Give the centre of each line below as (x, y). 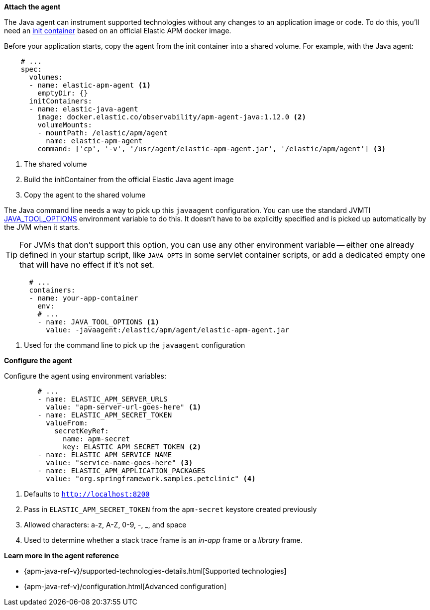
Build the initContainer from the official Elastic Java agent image (129, 179)
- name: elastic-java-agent (84, 109)
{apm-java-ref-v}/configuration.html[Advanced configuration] (125, 586)
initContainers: (61, 101)
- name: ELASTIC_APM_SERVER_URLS (103, 399)
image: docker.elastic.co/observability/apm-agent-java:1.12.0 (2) (172, 117)
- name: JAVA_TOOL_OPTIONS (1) (98, 322)
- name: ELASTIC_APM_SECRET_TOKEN (105, 415)
